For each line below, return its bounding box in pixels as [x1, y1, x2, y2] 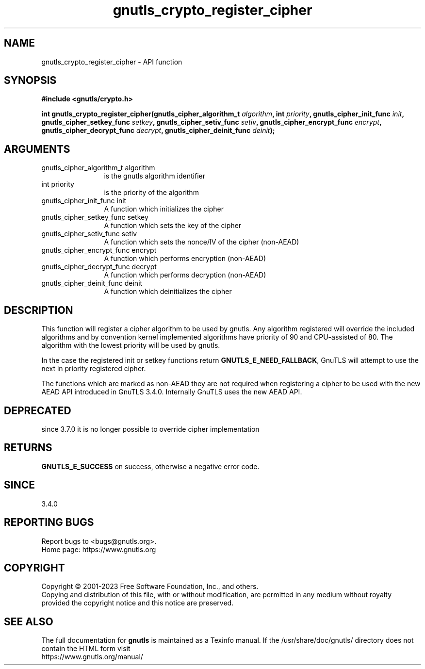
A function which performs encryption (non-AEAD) [104, 254, 266, 263]
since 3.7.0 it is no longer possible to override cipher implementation [41, 424, 260, 433]
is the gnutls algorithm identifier [104, 172, 205, 180]
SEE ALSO [4, 615, 53, 628]
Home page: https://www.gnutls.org [41, 545, 156, 554]
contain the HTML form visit [41, 644, 131, 653]
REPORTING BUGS [4, 516, 94, 529]
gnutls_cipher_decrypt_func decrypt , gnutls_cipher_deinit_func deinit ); [41, 126, 275, 135]
